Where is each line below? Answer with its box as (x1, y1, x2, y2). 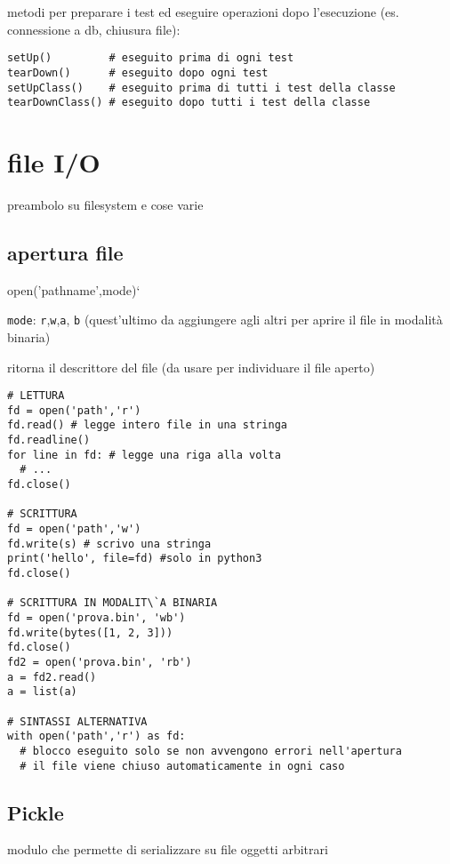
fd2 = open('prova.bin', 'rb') (7, 655, 192, 668)
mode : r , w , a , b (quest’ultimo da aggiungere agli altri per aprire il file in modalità (7, 310, 443, 329)
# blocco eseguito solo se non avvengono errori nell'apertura (20, 744, 402, 757)
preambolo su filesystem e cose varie (7, 195, 204, 213)
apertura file (7, 238, 124, 266)
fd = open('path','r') (7, 404, 141, 417)
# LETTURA (7, 389, 65, 403)
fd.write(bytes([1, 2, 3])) (7, 626, 173, 639)
